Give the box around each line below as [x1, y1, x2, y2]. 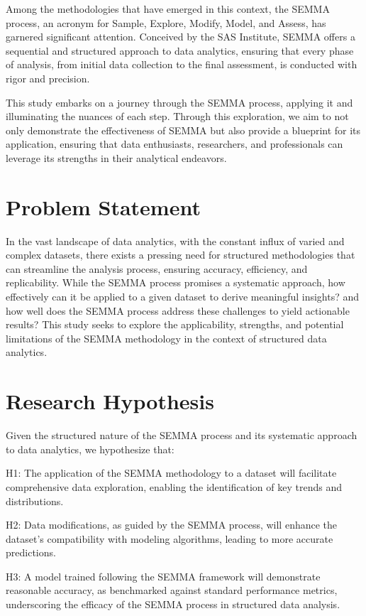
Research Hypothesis [6, 387, 214, 416]
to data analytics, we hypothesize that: [6, 441, 174, 456]
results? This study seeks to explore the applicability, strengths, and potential [6, 317, 344, 332]
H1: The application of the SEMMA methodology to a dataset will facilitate [6, 465, 337, 480]
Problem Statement [6, 192, 201, 221]
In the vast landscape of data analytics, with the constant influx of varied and [6, 233, 345, 248]
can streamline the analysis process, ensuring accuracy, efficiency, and [6, 261, 308, 276]
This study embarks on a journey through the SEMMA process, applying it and [6, 94, 353, 109]
